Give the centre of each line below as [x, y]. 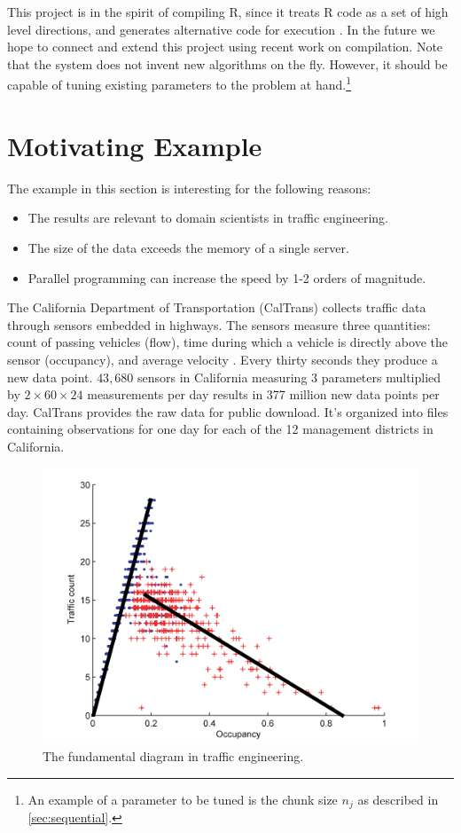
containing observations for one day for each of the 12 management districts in [220, 429]
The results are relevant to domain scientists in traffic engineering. [208, 218]
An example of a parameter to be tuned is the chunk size [183, 799]
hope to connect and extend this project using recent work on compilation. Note [225, 47]
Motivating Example [135, 145]
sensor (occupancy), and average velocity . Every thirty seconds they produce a [223, 359]
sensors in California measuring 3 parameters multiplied [289, 377]
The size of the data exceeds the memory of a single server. [188, 247]
